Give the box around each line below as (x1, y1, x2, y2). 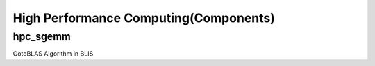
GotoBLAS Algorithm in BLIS (12, 49, 94, 58)
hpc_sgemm (12, 30, 71, 43)
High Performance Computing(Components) (12, 10, 276, 25)
